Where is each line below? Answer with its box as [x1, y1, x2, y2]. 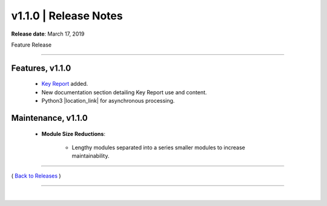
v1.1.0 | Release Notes [11, 9, 124, 22]
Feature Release [11, 41, 51, 48]
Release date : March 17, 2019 [11, 30, 85, 37]
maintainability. [71, 152, 110, 159]
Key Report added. [41, 80, 88, 88]
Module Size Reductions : [41, 130, 106, 137]
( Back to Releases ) [11, 172, 61, 179]
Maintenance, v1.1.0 [11, 112, 88, 123]
